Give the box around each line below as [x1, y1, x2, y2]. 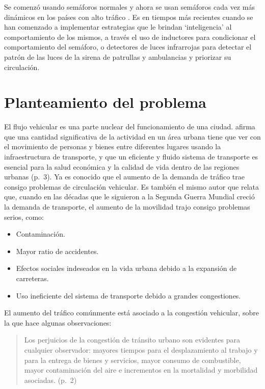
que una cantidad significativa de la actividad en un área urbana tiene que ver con [4, 131, 261, 142]
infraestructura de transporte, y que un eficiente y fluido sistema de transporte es [4, 151, 258, 162]
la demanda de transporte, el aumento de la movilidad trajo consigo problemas [4, 201, 250, 212]
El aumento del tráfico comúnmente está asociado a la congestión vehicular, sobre [4, 307, 259, 318]
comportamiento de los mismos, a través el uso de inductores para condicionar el [4, 31, 256, 42]
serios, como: [4, 211, 44, 222]
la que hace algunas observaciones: [4, 317, 112, 328]
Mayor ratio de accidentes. [16, 245, 99, 256]
